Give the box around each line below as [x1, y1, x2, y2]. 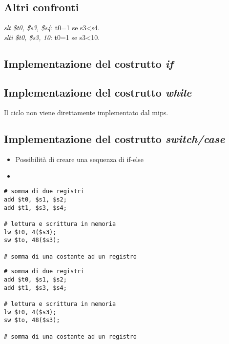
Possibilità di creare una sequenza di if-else [15, 154, 144, 164]
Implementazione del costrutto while [4, 84, 192, 100]
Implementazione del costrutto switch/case [4, 131, 225, 146]
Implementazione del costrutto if [4, 56, 173, 71]
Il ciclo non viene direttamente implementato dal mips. [4, 107, 168, 118]
